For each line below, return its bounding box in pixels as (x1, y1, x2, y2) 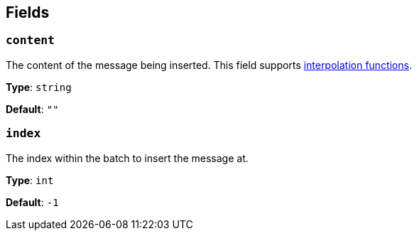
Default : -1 (6, 195, 59, 208)
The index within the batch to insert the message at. (6, 151, 249, 164)
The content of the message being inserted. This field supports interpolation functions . (6, 58, 412, 71)
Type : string (6, 80, 72, 93)
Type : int (6, 173, 54, 186)
